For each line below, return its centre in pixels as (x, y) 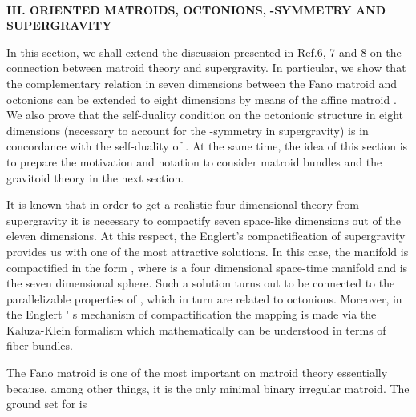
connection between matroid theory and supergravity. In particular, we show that (206, 68)
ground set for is (47, 404)
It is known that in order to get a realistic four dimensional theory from (183, 204)
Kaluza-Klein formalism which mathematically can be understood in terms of (196, 329)
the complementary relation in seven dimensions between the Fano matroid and (202, 83)
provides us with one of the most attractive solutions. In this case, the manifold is (208, 251)
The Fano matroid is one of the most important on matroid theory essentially (197, 373)
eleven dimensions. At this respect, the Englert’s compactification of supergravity (206, 236)
